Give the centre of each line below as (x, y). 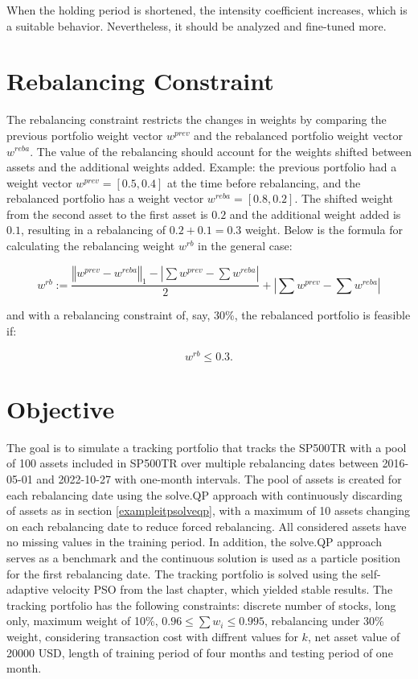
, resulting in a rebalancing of (93, 230)
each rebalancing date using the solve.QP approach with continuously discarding (205, 494)
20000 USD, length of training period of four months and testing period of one (200, 652)
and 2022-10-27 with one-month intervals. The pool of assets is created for (219, 479)
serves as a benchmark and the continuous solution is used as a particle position (204, 558)
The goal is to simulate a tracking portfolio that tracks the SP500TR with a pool (207, 447)
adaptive (28, 589)
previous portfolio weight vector (85, 135)
